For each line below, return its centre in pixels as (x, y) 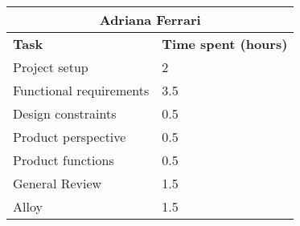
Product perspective (70, 137)
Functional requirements (81, 90)
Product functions (64, 160)
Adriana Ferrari (150, 20)
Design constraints (65, 113)
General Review (58, 183)
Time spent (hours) (225, 44)
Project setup (51, 67)
